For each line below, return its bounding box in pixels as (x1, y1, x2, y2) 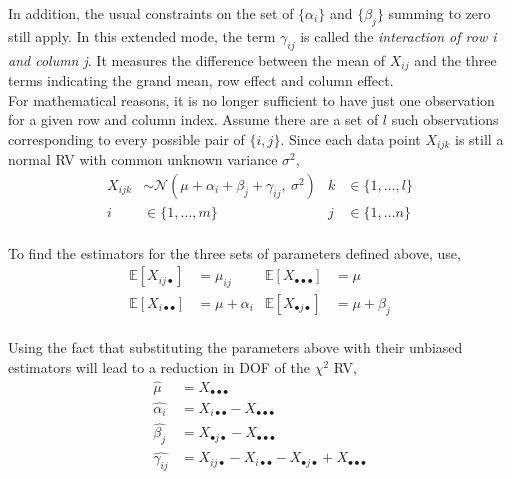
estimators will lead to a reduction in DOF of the (8, 356, 311, 377)
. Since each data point (280, 128, 421, 149)
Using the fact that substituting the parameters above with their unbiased (8, 337, 463, 358)
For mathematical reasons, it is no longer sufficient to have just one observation (8, 89, 495, 110)
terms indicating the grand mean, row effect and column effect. (8, 70, 394, 91)
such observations (391, 109, 499, 130)
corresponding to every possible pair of (8, 128, 245, 149)
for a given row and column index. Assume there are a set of (8, 109, 379, 130)
